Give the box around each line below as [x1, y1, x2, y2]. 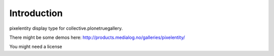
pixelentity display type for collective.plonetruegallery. [9, 25, 123, 31]
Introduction [9, 8, 63, 19]
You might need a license [9, 43, 62, 50]
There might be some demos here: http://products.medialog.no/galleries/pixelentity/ [9, 34, 185, 40]
